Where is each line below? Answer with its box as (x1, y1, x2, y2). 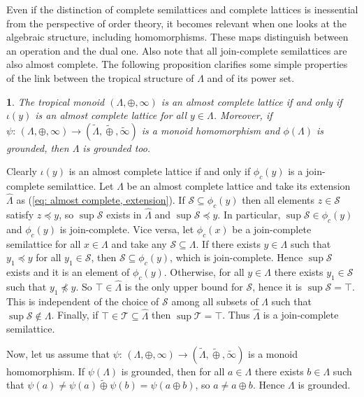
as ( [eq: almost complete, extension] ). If (16, 192, 185, 207)
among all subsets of (171, 293, 259, 308)
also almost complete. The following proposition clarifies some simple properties (6, 57, 348, 71)
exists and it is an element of (6, 264, 130, 279)
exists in (106, 207, 142, 221)
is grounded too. (82, 140, 151, 155)
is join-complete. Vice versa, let (59, 221, 194, 236)
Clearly (6, 164, 37, 179)
